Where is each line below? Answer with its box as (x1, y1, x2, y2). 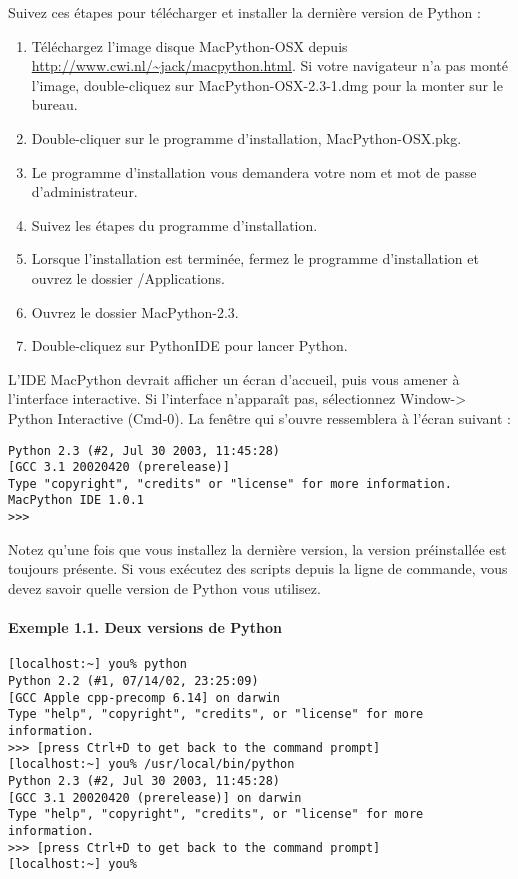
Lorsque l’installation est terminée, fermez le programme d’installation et (31, 248, 479, 269)
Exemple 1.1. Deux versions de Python (8, 617, 282, 638)
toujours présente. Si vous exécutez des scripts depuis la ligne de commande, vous (8, 558, 508, 579)
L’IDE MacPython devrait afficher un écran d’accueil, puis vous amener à (8, 368, 460, 389)
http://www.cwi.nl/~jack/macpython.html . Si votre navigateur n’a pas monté (31, 55, 508, 76)
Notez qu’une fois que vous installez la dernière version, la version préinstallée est (8, 538, 507, 559)
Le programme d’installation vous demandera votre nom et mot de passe (31, 161, 477, 182)
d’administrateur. (31, 181, 138, 202)
